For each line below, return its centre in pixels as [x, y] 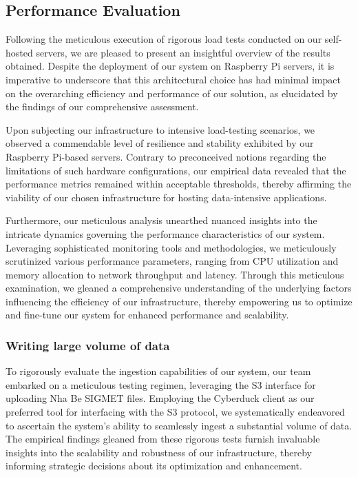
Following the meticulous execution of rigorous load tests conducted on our [164, 39]
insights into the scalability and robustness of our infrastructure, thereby [159, 452]
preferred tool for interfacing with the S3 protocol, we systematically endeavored [175, 412]
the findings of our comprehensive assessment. [102, 106]
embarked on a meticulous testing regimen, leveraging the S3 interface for [161, 384]
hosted [19, 52]
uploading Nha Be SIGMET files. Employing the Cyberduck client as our [160, 398]
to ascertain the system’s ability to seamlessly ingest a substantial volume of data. [179, 425]
